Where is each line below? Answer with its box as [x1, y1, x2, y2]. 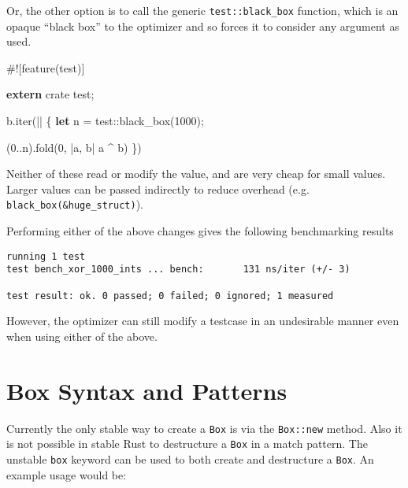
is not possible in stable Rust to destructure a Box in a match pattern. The [6, 435, 368, 452]
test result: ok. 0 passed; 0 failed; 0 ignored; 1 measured [6, 290, 334, 301]
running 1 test [6, 250, 86, 262]
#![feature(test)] [6, 59, 85, 76]
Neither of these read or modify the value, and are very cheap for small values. [6, 165, 386, 182]
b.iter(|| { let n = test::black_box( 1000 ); [6, 113, 204, 129]
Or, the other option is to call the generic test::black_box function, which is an [6, 2, 399, 18]
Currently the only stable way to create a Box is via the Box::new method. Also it [6, 420, 402, 436]
